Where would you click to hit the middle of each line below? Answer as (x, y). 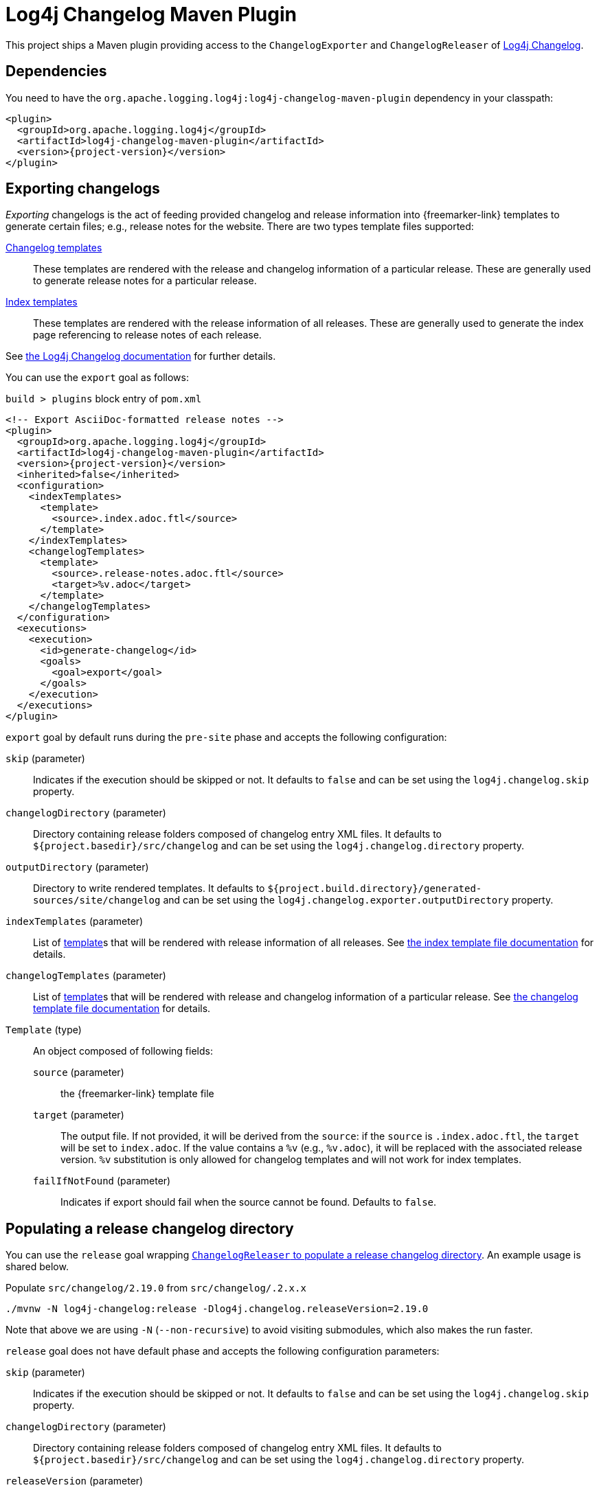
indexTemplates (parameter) (75, 921)
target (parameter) (79, 1115)
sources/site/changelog (97, 900)
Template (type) (44, 1030)
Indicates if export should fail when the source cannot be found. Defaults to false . (249, 1202)
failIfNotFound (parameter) (102, 1181)
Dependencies (56, 71)
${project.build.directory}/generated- (375, 889)
